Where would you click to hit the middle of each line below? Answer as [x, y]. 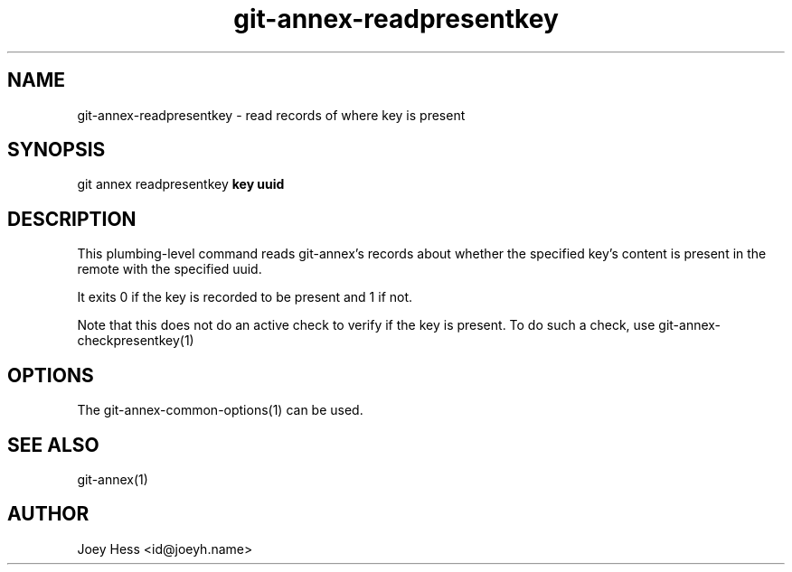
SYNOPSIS [57, 150]
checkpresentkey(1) [136, 341]
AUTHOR [48, 514]
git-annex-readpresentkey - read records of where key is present [271, 115]
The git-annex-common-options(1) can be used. [220, 410]
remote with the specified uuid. [170, 269]
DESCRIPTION [72, 219]
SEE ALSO [53, 445]
